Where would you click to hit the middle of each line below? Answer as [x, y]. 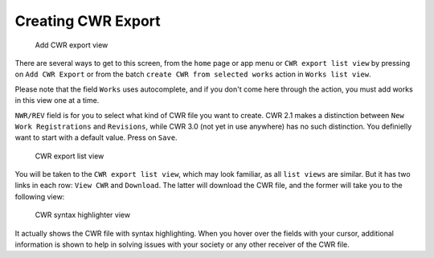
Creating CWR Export [88, 21]
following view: [40, 196]
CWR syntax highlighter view [83, 215]
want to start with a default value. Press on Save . [96, 137]
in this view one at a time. [57, 100]
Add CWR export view [72, 45]
